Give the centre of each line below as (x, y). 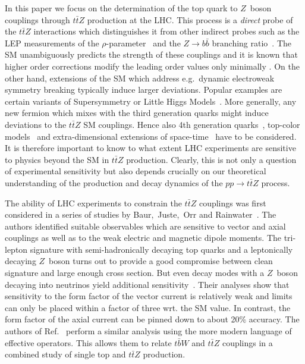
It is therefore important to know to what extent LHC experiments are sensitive (150, 148)
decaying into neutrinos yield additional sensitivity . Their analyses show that (147, 284)
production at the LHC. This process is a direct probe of (190, 19)
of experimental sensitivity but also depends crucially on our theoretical (136, 171)
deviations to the (36, 124)
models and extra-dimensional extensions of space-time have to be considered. (151, 136)
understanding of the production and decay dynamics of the (114, 182)
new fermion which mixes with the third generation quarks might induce (137, 113)
